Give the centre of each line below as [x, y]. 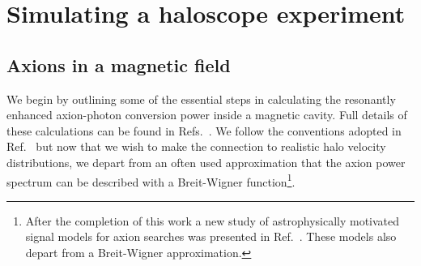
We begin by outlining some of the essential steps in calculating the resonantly [201, 99]
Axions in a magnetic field [119, 64]
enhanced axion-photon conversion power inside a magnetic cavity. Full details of [207, 115]
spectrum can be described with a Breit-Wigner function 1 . [151, 180]
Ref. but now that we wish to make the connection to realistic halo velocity [196, 146]
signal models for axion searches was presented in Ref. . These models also [211, 236]
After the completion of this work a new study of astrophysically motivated [213, 220]
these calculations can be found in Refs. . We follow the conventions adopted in [204, 130]
